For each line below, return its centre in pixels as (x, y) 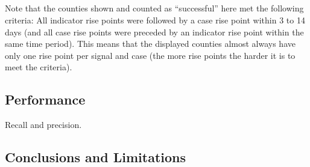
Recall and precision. (43, 125)
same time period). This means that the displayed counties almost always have (150, 44)
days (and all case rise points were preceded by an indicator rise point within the (154, 32)
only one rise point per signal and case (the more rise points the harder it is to (150, 55)
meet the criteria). (39, 67)
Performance (45, 99)
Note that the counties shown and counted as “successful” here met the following (154, 8)
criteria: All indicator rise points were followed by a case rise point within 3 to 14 (155, 20)
